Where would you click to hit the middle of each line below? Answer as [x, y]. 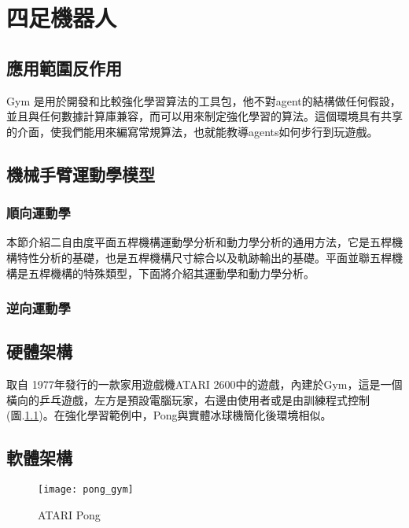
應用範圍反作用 [64, 67]
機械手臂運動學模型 [81, 174]
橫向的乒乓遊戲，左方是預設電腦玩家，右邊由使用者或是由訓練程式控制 [188, 399]
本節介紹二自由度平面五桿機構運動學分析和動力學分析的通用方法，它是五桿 [199, 242]
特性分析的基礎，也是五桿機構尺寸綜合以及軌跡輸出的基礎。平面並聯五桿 [204, 257]
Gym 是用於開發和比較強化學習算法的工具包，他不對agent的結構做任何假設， [204, 100]
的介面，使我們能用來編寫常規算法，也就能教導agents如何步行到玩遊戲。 [192, 131]
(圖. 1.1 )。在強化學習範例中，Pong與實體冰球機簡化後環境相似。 [169, 415]
